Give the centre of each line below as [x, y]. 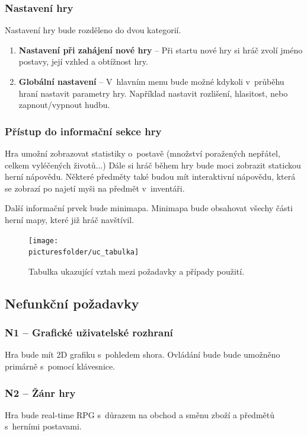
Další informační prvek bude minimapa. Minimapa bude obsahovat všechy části [149, 208]
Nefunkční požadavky [72, 303]
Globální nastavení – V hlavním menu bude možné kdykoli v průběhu [151, 81]
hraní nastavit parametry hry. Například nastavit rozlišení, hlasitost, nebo [153, 93]
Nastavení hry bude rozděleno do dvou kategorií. [93, 30]
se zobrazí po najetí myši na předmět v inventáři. [95, 188]
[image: [44, 241]
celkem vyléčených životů [50, 165]
